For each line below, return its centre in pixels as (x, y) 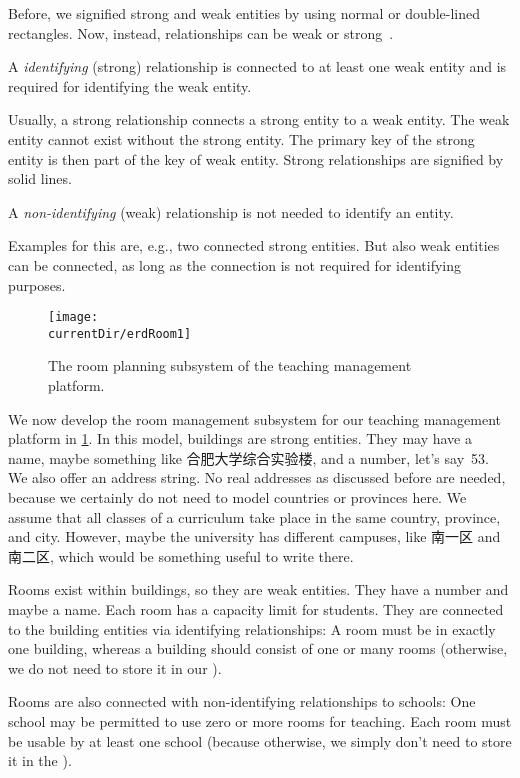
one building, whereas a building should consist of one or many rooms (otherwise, (258, 648)
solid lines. (40, 178)
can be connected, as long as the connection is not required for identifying (235, 264)
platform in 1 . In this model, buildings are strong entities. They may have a (240, 438)
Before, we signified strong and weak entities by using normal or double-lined (244, 13)
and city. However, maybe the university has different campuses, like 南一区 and (254, 536)
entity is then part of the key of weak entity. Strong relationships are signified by (256, 158)
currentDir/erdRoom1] (120, 333)
